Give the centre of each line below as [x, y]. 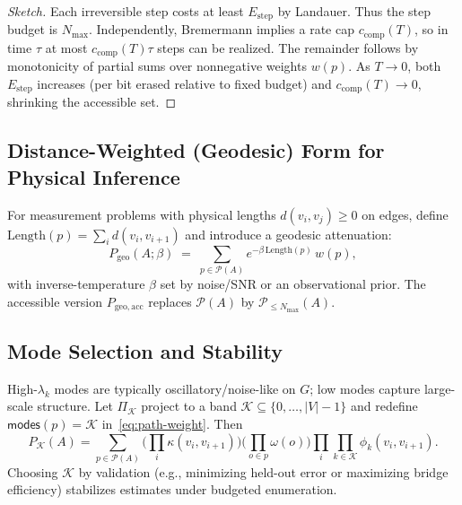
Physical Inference [94, 176]
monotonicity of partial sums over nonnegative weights [157, 66]
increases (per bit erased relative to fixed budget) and [184, 83]
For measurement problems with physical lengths [142, 214]
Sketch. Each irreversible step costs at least [126, 11]
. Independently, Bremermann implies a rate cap [222, 29]
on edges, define [405, 214]
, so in [431, 29]
